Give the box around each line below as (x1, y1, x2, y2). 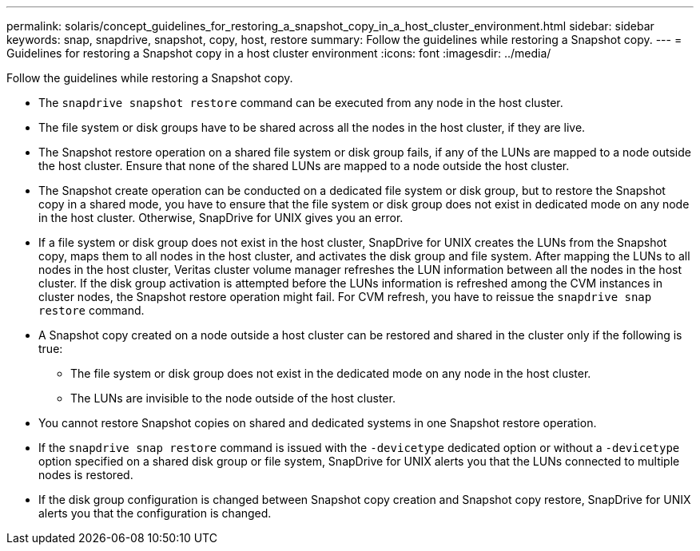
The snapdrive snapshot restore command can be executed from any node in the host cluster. (38, 96, 563, 109)
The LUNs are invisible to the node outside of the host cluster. (70, 391, 396, 405)
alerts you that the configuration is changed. (38, 506, 272, 520)
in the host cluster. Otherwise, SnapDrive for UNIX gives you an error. (38, 211, 404, 224)
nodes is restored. (38, 468, 133, 482)
